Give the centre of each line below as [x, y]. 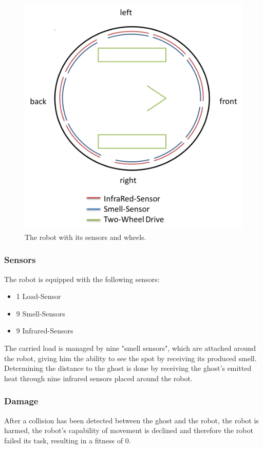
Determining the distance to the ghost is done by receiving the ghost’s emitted [128, 368]
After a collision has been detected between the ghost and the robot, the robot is [131, 420]
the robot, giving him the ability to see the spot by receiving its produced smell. [130, 358]
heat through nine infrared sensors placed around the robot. [98, 378]
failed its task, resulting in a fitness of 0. [68, 440]
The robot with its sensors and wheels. [86, 237]
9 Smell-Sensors [41, 313]
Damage [21, 401]
